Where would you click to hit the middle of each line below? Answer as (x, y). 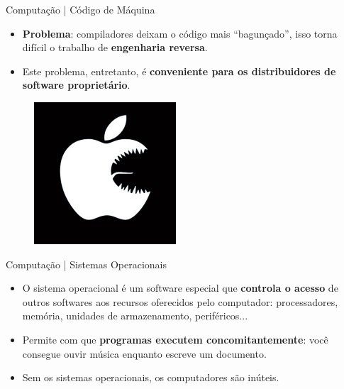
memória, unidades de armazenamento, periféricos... (135, 316)
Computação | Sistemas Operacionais (86, 264)
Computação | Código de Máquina (81, 9)
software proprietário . (76, 85)
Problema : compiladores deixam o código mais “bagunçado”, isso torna (180, 33)
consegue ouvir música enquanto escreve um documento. (144, 353)
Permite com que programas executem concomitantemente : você (175, 339)
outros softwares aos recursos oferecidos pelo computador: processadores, (180, 301)
